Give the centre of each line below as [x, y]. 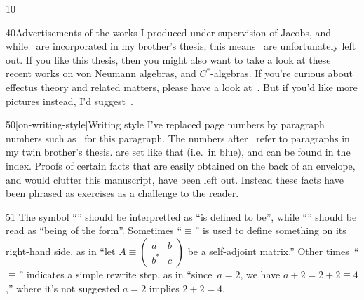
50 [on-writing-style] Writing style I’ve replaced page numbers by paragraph [165, 124]
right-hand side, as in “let [61, 251]
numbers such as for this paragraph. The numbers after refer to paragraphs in [178, 138]
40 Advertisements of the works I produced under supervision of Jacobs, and [169, 32]
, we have [260, 274]
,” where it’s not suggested [63, 288]
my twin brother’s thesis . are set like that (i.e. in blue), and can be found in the [178, 152]
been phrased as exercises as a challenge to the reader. [122, 193]
